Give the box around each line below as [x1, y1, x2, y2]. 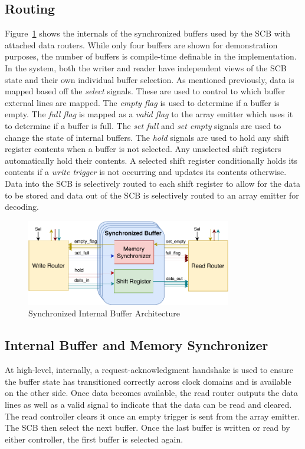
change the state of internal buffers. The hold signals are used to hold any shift [5, 131, 290, 143]
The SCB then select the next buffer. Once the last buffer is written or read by [5, 421, 290, 434]
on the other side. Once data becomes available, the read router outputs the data [5, 387, 298, 399]
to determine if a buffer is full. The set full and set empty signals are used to [5, 119, 281, 131]
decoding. [5, 200, 39, 213]
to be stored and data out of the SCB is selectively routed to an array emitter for [5, 189, 299, 201]
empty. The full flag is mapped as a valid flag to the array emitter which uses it [5, 108, 293, 120]
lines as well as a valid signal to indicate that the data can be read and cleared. [5, 398, 292, 410]
